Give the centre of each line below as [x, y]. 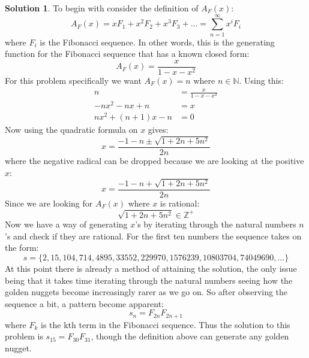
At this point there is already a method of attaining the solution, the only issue [151, 268]
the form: [22, 248]
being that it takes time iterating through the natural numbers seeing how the [149, 280]
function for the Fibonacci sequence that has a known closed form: [127, 54]
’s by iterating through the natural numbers [216, 224]
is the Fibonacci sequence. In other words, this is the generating [157, 42]
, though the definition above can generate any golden [190, 336]
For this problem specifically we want [73, 80]
